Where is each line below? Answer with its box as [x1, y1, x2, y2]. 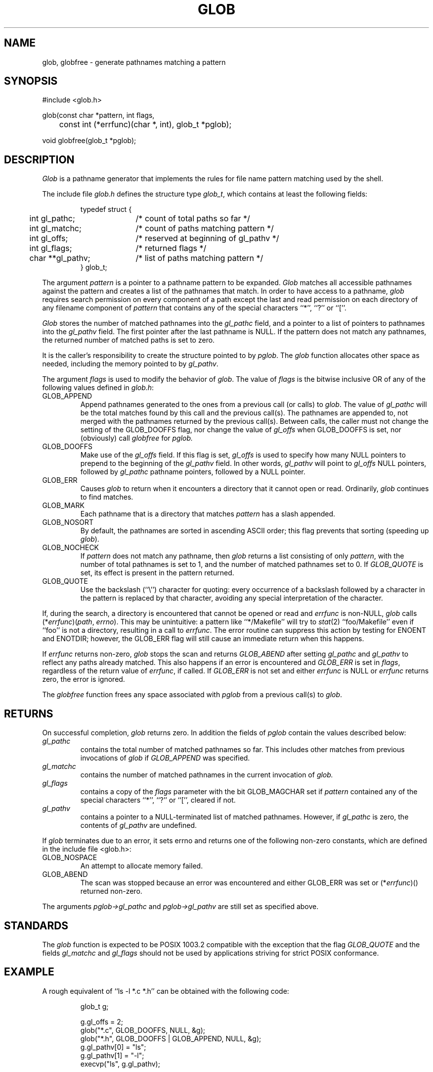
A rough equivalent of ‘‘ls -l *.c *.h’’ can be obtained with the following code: [42, 986, 289, 995]
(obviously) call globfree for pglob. [80, 434, 193, 443]
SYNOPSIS [4, 75, 58, 88]
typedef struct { [80, 205, 132, 214]
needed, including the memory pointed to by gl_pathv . [42, 359, 218, 368]
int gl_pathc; [29, 213, 75, 224]
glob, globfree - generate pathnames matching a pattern [42, 57, 226, 66]
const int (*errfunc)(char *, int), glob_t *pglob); [59, 119, 232, 130]
